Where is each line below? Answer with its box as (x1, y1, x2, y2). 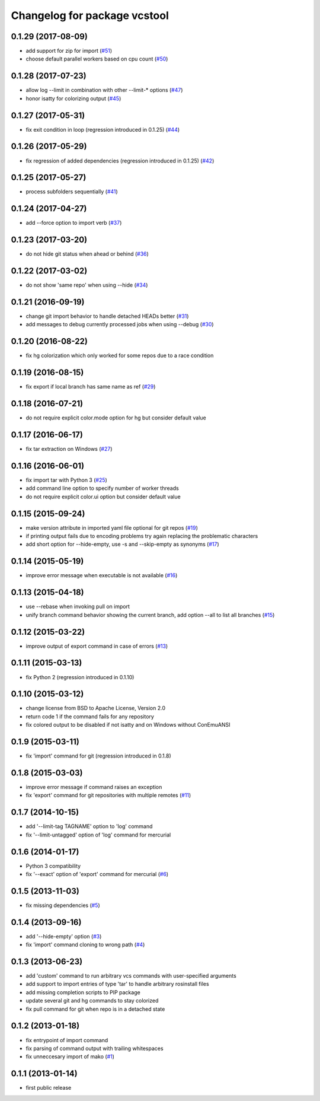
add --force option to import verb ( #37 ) (25, 219, 122, 227)
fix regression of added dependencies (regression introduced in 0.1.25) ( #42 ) (25, 157, 215, 164)
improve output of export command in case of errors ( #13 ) (25, 642, 168, 650)
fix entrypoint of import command (25, 1036, 108, 1043)
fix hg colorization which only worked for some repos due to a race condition (25, 352, 214, 359)
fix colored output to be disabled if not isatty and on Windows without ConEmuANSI (25, 721, 231, 728)
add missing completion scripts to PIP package (25, 988, 140, 996)
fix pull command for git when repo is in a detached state (25, 1005, 165, 1013)
